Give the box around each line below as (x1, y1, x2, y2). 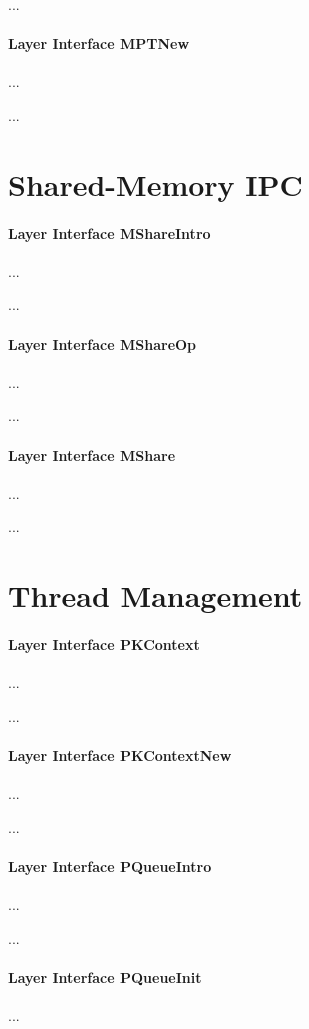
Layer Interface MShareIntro (8, 222, 211, 243)
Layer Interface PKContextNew (8, 744, 232, 765)
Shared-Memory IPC (8, 163, 303, 204)
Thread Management (8, 575, 303, 616)
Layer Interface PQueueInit (8, 966, 202, 987)
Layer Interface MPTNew (8, 33, 190, 54)
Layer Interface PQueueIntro (8, 855, 212, 876)
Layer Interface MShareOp (8, 333, 197, 354)
